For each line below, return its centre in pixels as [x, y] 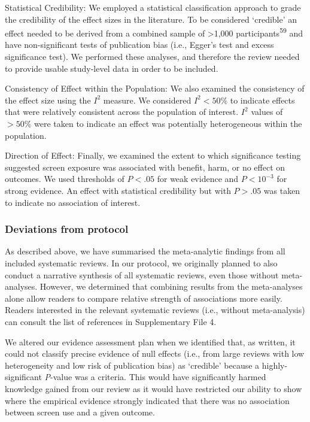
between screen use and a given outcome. [80, 412]
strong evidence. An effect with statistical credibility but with [118, 190]
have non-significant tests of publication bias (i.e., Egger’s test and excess [139, 45]
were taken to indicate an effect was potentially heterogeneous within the [168, 123]
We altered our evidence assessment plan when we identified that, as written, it [150, 341]
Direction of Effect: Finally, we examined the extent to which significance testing [153, 155]
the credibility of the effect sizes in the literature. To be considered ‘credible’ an [151, 19]
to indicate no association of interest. [73, 202]
